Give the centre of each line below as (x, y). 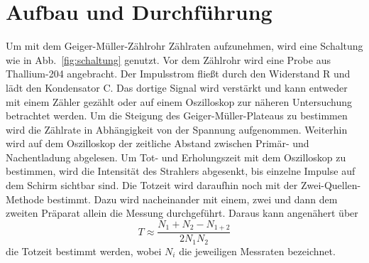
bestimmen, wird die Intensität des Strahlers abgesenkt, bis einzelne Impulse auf (181, 171)
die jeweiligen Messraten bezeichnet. (257, 251)
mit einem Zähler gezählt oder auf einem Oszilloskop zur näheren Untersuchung (179, 101)
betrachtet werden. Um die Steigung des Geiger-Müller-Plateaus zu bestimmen (177, 116)
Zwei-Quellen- (331, 185)
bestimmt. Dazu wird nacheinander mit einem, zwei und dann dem (192, 199)
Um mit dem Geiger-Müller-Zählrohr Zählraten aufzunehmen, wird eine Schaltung (184, 46)
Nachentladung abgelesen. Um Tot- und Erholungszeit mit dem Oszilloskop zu (176, 157)
